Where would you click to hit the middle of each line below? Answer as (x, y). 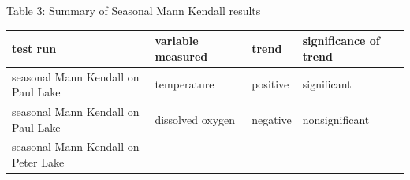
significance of (341, 41)
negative (272, 119)
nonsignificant (336, 119)
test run (34, 48)
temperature (184, 84)
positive (270, 84)
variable (177, 41)
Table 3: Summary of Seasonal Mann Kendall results (134, 10)
